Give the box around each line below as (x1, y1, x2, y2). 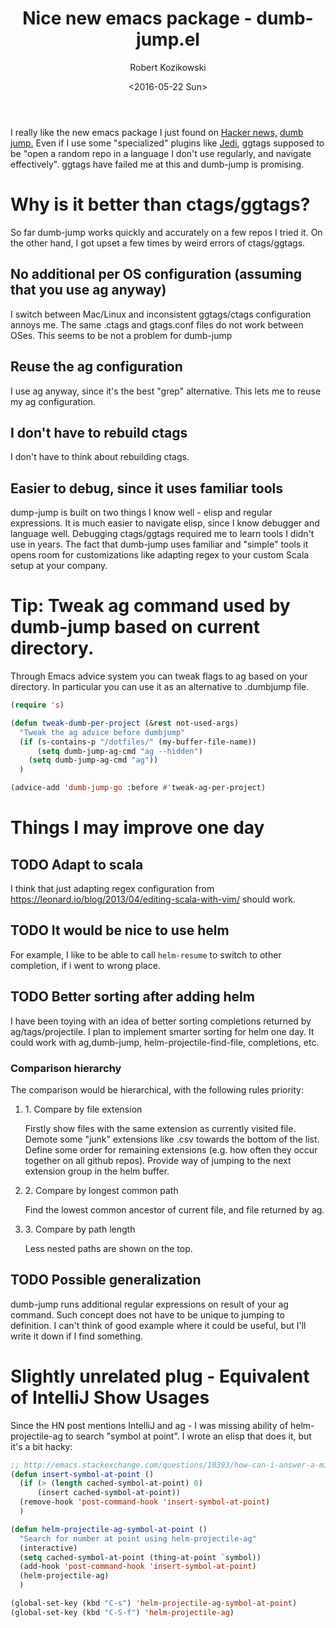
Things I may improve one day (10, 817, 265, 839)
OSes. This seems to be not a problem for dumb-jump (10, 329, 233, 341)
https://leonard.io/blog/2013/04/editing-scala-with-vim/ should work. (10, 893, 296, 906)
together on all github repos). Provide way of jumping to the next (24, 1154, 292, 1166)
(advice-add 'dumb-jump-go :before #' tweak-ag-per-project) (10, 783, 267, 793)
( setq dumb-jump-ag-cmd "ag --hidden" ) (36, 746, 203, 756)
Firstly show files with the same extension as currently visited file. (24, 1122, 297, 1134)
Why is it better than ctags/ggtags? (10, 193, 311, 216)
